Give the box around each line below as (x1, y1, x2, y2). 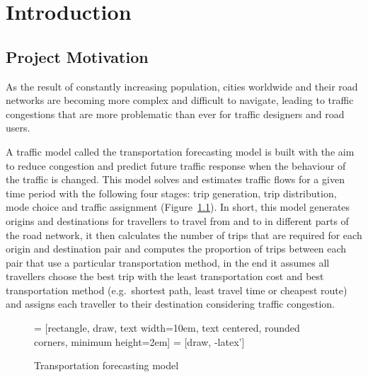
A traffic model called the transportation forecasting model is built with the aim (6, 144, 355, 158)
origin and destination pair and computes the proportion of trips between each (6, 241, 347, 256)
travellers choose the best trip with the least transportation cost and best (6, 269, 324, 284)
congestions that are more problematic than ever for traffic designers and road (6, 106, 345, 121)
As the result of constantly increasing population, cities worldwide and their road (6, 79, 358, 93)
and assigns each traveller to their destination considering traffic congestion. (6, 296, 335, 311)
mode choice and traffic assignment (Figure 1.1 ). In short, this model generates (6, 199, 350, 214)
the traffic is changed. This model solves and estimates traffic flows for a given (6, 172, 345, 187)
